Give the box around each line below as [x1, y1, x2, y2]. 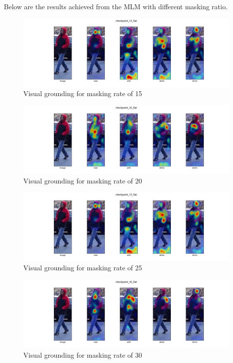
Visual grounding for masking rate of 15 [23, 88, 142, 99]
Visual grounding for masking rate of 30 [23, 349, 142, 360]
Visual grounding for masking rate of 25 [23, 263, 142, 273]
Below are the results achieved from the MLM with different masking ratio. [4, 1, 228, 11]
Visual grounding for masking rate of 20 [23, 175, 142, 185]
